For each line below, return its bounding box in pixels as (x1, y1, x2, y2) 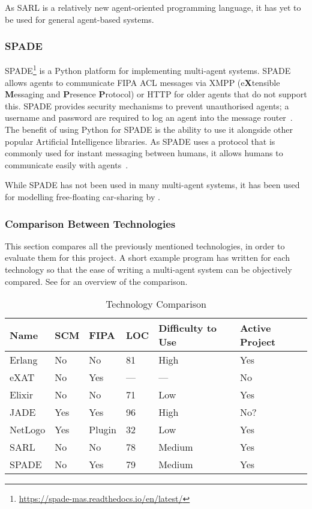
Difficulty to (158, 321, 217, 335)
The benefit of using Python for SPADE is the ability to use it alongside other (5, 123, 293, 136)
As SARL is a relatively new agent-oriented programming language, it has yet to (5, 1, 301, 13)
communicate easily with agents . (5, 158, 128, 171)
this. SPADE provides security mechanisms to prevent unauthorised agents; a (5, 99, 289, 112)
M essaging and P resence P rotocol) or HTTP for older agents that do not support (5, 88, 307, 100)
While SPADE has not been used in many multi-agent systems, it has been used (5, 178, 300, 191)
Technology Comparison (106, 297, 206, 311)
